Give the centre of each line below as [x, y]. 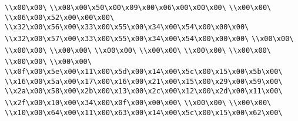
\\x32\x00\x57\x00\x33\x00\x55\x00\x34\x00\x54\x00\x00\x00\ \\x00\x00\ [149, 38]
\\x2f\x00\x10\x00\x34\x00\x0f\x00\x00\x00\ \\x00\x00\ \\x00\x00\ [138, 102]
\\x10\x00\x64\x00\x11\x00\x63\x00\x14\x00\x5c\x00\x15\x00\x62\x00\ [144, 112]
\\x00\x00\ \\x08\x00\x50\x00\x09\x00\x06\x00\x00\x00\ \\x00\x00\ [138, 8]
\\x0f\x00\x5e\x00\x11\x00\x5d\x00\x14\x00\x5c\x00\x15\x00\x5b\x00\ [144, 71]
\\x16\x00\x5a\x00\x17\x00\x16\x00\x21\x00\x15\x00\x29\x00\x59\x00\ [144, 81]
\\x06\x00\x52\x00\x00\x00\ [60, 17]
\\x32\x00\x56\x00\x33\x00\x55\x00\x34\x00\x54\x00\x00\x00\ [127, 27]
